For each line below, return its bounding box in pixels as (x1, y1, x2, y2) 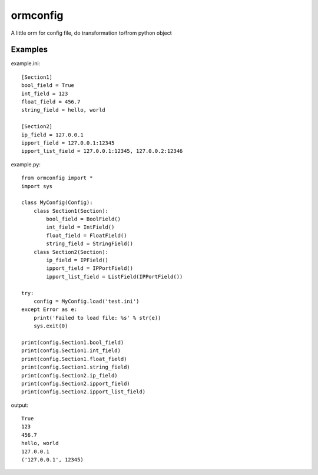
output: (11, 402, 29, 409)
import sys (21, 183, 53, 189)
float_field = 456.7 (21, 99, 81, 105)
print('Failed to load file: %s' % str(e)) (33, 315, 161, 321)
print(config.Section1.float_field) (21, 356, 127, 362)
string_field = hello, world (21, 106, 105, 113)
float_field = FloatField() (46, 232, 127, 239)
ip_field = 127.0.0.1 (21, 131, 84, 138)
